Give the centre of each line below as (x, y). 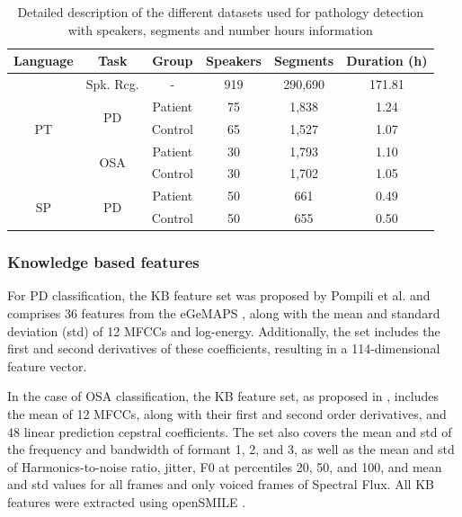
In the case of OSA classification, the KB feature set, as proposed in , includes (223, 396)
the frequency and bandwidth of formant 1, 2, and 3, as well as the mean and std (231, 449)
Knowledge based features (103, 262)
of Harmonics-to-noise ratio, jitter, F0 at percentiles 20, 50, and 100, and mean (225, 466)
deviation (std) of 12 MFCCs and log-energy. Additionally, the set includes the (224, 330)
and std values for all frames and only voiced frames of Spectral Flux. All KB (221, 484)
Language (44, 61)
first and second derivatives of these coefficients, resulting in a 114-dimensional (224, 348)
